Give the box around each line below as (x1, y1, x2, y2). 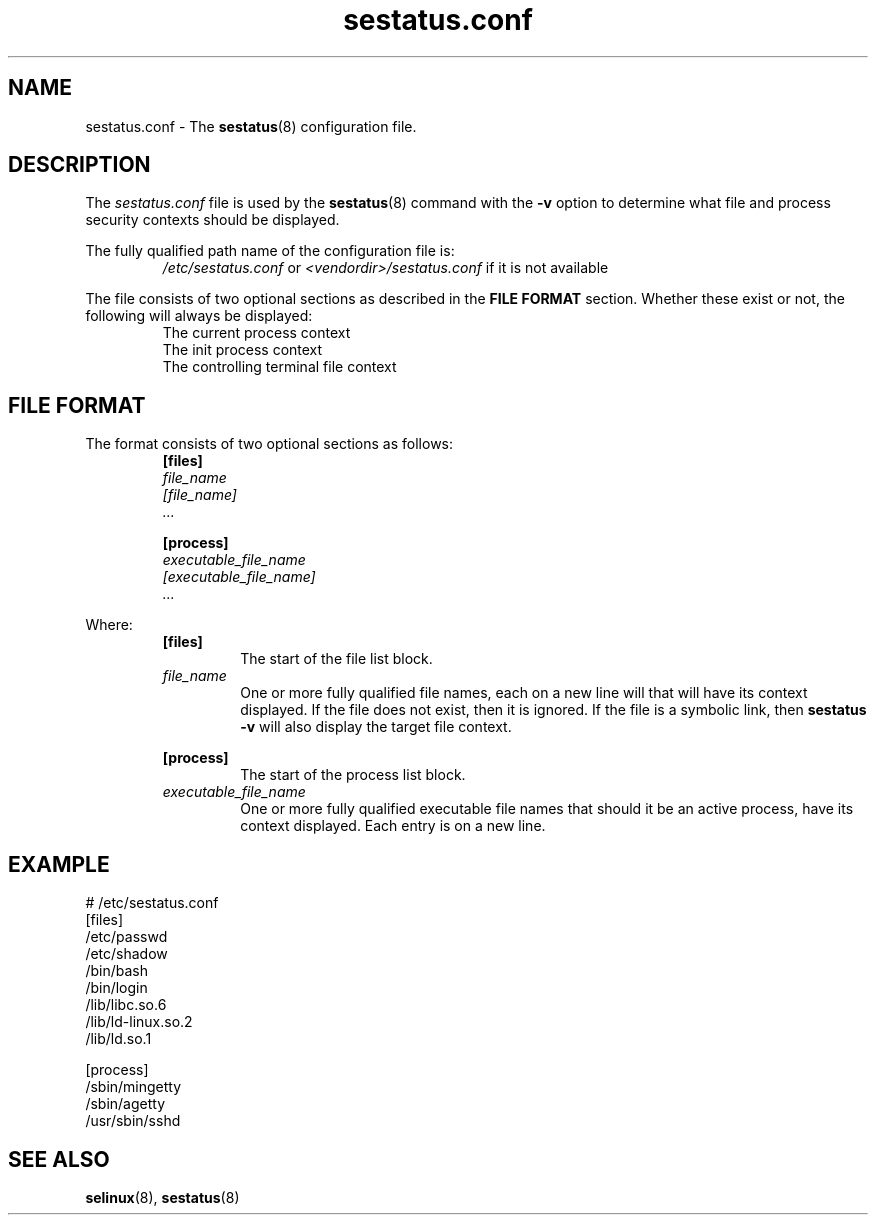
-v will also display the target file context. (240, 718, 512, 736)
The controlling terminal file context (162, 358, 397, 376)
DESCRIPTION (8, 152, 151, 178)
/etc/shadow (85, 945, 168, 963)
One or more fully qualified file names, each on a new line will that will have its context (240, 684, 808, 702)
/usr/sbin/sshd (85, 1112, 181, 1130)
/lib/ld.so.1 (85, 1030, 152, 1048)
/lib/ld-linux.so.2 (85, 1013, 193, 1031)
